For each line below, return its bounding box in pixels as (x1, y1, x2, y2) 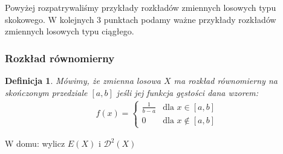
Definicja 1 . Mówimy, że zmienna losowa (5, 74, 161, 86)
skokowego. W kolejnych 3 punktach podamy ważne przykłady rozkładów (5, 13, 276, 25)
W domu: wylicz (5, 137, 65, 150)
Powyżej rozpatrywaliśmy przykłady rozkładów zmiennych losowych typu (5, 1, 276, 13)
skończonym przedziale (5, 86, 88, 98)
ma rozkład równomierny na (174, 74, 278, 86)
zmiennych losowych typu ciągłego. (5, 25, 134, 37)
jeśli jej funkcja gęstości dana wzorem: (116, 86, 259, 98)
